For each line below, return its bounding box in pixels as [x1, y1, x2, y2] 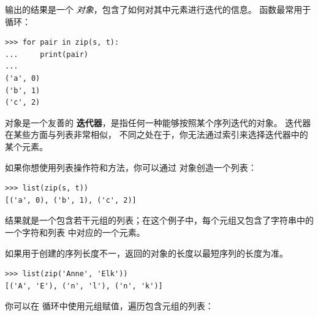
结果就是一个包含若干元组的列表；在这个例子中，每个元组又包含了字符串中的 [5, 214, 314, 227]
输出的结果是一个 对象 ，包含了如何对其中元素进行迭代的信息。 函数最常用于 [5, 3, 311, 15]
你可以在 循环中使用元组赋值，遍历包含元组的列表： [5, 299, 214, 312]
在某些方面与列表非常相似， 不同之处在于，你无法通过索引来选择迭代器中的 [5, 128, 308, 141]
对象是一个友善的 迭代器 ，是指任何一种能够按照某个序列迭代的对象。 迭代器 [5, 116, 311, 129]
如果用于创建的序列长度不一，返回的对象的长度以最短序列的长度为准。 [5, 246, 288, 259]
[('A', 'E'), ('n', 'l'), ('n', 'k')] [5, 281, 163, 290]
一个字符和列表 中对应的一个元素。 [5, 225, 145, 238]
